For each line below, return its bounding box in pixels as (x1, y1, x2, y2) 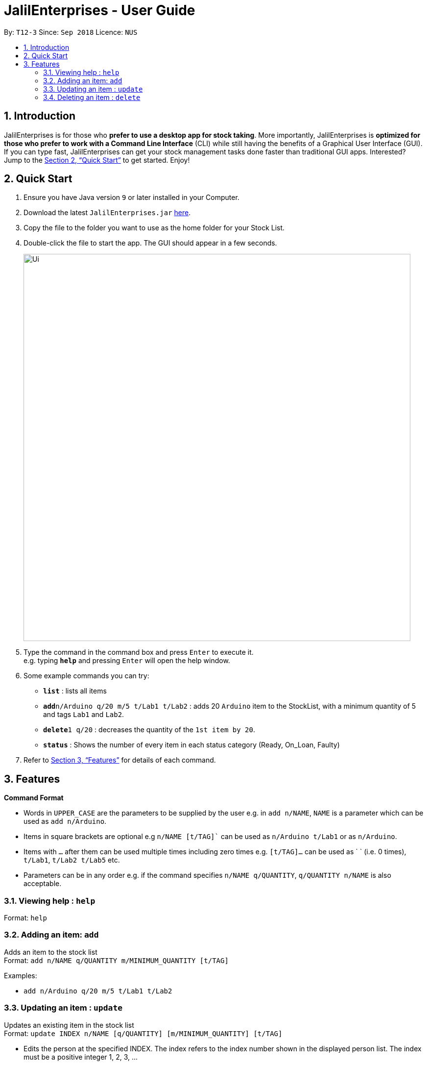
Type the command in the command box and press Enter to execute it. (24, 648, 254, 657)
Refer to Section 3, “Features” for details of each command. (24, 756, 216, 765)
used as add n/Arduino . (24, 817, 107, 826)
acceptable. (24, 879, 62, 888)
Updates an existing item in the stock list (4, 1020, 134, 1029)
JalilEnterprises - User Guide (4, 2, 195, 19)
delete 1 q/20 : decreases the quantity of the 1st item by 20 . (43, 725, 255, 734)
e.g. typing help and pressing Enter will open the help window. (24, 656, 230, 665)
